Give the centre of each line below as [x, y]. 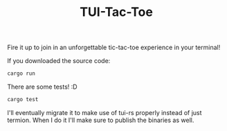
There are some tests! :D [42, 87]
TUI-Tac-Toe [116, 12]
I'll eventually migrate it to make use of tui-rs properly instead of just [105, 112]
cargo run [21, 73]
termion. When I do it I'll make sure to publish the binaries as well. [101, 120]
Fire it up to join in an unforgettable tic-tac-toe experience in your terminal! [114, 47]
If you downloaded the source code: [59, 61]
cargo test [23, 100]
